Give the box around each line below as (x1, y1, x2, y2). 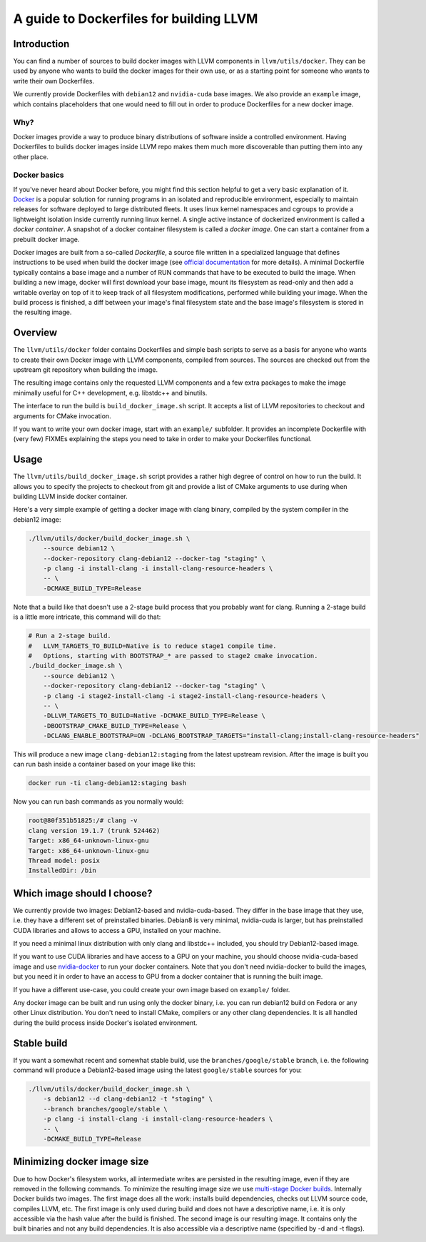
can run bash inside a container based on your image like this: (13, 760, 196, 769)
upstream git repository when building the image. (13, 365, 158, 374)
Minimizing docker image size (13, 1156, 149, 1168)
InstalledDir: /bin (28, 867, 96, 874)
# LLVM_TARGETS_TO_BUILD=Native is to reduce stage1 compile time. (28, 642, 277, 650)
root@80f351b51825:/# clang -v (28, 817, 138, 824)
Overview (13, 327, 58, 339)
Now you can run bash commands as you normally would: (13, 797, 184, 806)
